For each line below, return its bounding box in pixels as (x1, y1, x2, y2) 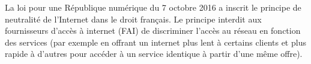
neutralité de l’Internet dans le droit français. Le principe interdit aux (5, 12, 262, 25)
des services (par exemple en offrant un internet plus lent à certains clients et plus (5, 36, 306, 48)
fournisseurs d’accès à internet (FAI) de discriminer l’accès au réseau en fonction (5, 24, 301, 37)
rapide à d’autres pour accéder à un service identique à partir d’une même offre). (5, 47, 303, 60)
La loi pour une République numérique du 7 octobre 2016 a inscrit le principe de (5, 1, 301, 13)
